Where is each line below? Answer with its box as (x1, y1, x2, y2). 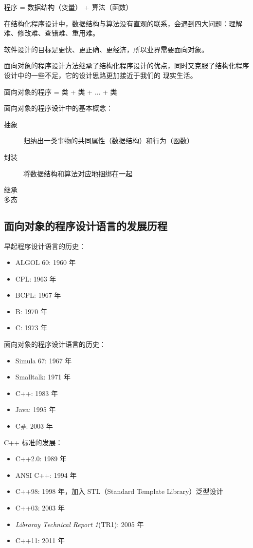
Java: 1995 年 (15, 404, 56, 415)
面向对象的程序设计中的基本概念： (4, 103, 113, 113)
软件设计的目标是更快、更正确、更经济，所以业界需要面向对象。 (4, 44, 208, 54)
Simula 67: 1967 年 (15, 355, 72, 365)
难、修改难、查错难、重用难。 (4, 28, 99, 38)
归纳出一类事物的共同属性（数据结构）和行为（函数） (23, 135, 194, 146)
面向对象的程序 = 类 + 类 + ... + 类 (4, 86, 117, 96)
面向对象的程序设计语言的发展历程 (4, 218, 167, 233)
